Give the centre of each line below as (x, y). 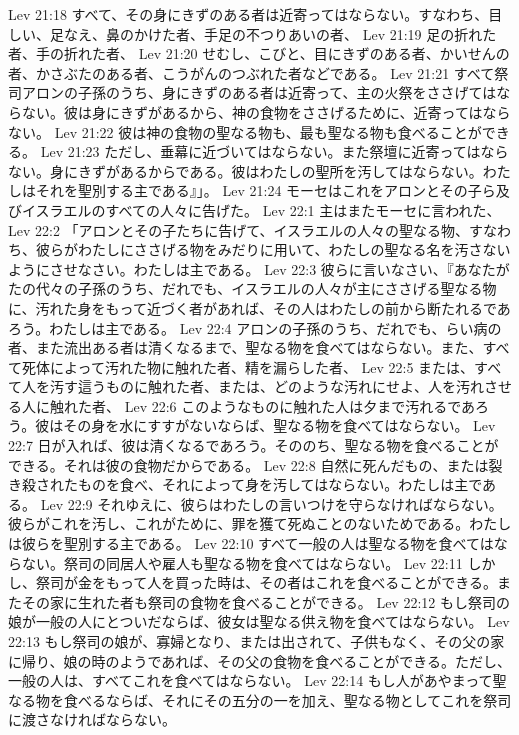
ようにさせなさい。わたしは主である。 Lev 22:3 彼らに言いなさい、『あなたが (259, 268)
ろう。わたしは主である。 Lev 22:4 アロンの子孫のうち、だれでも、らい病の (255, 327)
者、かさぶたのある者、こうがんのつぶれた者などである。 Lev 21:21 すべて (251, 72)
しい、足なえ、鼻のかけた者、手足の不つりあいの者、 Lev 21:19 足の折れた (252, 33)
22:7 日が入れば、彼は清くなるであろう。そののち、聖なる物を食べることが (253, 445)
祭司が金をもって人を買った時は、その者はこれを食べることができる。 (266, 582)
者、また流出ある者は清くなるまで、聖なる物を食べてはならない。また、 (245, 347)
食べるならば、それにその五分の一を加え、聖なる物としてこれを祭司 (287, 699)
